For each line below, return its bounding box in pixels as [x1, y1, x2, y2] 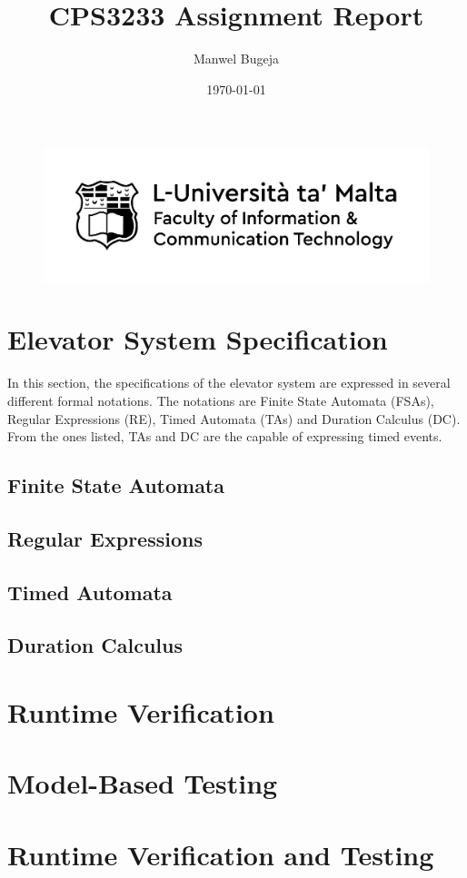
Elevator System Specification [7, 321, 388, 358]
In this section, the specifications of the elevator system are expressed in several [7, 373, 451, 392]
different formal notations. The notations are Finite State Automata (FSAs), [7, 390, 434, 409]
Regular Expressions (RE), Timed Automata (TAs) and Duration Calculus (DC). [7, 409, 461, 428]
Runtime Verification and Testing [7, 835, 434, 873]
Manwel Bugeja [194, 49, 279, 68]
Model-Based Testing [7, 765, 278, 802]
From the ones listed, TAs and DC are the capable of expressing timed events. [7, 427, 442, 446]
